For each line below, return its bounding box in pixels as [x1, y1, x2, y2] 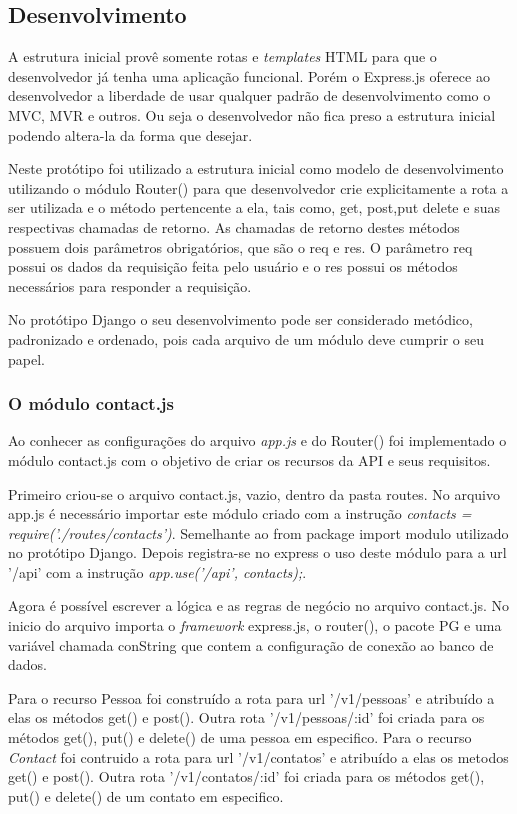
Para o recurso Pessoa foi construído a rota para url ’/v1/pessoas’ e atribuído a [8, 687, 495, 708]
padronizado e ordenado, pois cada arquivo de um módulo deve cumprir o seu [8, 328, 484, 349]
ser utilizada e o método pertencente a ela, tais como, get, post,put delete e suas [8, 197, 500, 218]
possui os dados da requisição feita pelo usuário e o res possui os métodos [8, 256, 458, 277]
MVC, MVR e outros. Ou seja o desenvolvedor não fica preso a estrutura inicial [8, 104, 496, 125]
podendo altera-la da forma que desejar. [8, 124, 253, 145]
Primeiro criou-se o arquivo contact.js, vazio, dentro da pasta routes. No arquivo [8, 483, 500, 504]
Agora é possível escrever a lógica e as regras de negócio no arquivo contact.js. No [8, 595, 510, 616]
